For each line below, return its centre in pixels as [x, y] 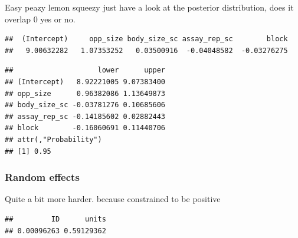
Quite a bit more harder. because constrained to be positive [113, 199]
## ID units [55, 219]
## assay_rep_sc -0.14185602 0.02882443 [85, 116]
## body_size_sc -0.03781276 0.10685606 [85, 105]
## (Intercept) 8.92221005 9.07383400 [85, 82]
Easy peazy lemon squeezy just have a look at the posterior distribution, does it [149, 7]
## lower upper [85, 70]
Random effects [42, 177]
